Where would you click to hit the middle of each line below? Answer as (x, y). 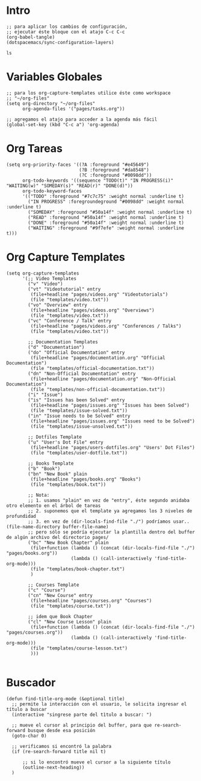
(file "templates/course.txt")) (71, 606)
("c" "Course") (47, 590)
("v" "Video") (45, 284)
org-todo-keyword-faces (52, 191)
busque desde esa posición (62, 730)
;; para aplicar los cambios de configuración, (67, 27)
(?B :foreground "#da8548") (114, 170)
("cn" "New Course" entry (60, 595)
